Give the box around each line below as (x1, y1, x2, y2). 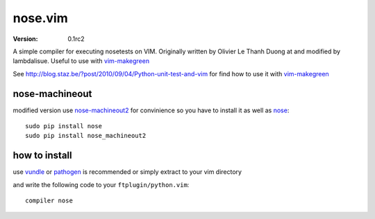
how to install (12, 150, 72, 161)
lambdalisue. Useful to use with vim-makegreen (12, 57, 149, 65)
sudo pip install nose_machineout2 (25, 132, 147, 140)
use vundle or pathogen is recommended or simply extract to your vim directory (12, 168, 242, 176)
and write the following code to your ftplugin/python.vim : (12, 180, 190, 189)
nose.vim (12, 10, 69, 26)
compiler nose (25, 197, 73, 204)
